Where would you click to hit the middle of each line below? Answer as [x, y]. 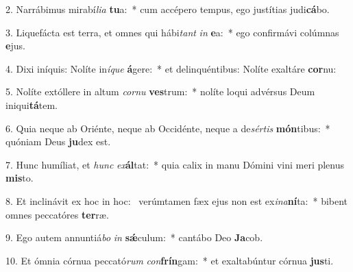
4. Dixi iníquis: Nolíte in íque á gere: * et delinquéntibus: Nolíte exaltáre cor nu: [171, 68]
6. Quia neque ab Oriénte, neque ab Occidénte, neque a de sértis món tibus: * [168, 128]
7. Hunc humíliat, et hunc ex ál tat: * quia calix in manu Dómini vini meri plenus [175, 164]
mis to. [20, 178]
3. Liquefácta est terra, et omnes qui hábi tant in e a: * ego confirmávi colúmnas [172, 32]
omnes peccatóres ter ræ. [57, 214]
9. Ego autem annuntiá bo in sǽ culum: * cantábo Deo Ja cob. [134, 237]
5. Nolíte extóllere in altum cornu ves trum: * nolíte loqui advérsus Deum [160, 91]
